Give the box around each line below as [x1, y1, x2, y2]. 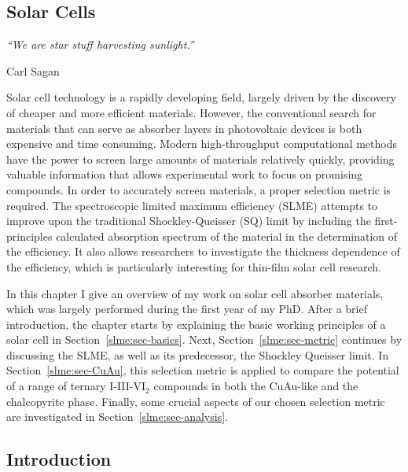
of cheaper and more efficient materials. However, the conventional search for [6, 104, 377, 120]
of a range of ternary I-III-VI [6, 378, 146, 394]
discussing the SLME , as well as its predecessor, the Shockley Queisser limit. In [6, 346, 389, 363]
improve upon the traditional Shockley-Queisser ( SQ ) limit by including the [6, 212, 371, 229]
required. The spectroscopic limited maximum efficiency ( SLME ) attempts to [6, 197, 378, 213]
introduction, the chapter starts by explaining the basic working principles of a [6, 315, 386, 332]
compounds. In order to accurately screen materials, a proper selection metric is [6, 181, 391, 197]
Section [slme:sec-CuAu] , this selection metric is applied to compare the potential [6, 362, 399, 378]
